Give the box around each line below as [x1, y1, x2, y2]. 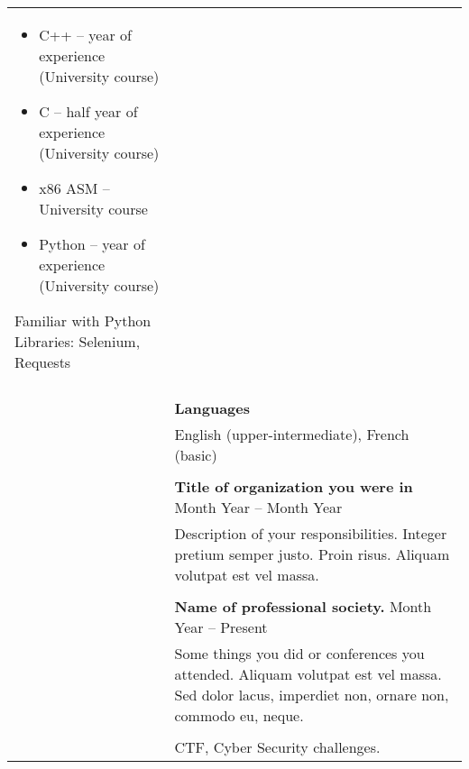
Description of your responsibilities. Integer [174, 523, 447, 544]
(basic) [174, 444, 217, 465]
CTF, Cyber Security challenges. [174, 737, 381, 757]
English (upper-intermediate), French [174, 424, 409, 444]
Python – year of [39, 233, 145, 254]
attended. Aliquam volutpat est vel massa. [174, 664, 442, 684]
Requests [14, 352, 71, 372]
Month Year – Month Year [174, 497, 343, 517]
